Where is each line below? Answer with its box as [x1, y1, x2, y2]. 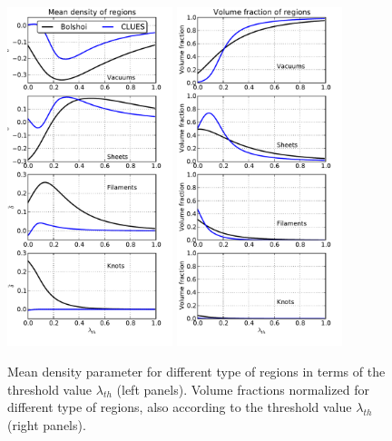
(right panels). [7, 415, 86, 434]
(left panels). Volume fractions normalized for [116, 379, 369, 398]
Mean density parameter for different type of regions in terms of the [7, 361, 386, 380]
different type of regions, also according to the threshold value [7, 397, 352, 416]
